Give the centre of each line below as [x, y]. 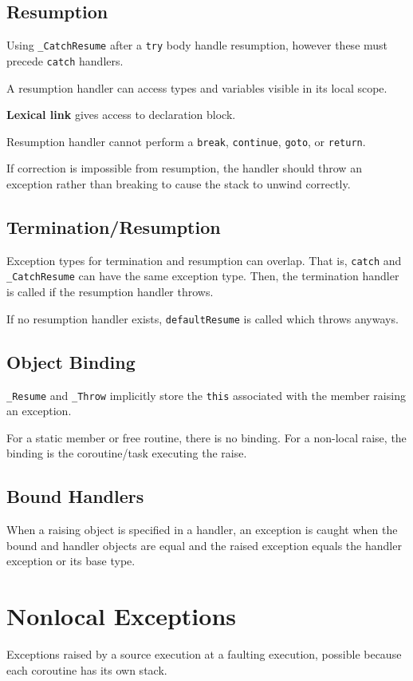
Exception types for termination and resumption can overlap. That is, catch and [204, 260]
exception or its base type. [71, 561]
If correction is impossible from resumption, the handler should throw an [184, 168]
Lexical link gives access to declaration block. [121, 115]
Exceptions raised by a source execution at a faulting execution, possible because [204, 654]
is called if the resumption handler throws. [110, 292]
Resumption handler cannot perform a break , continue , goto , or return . [186, 141]
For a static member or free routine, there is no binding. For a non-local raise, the [206, 437]
